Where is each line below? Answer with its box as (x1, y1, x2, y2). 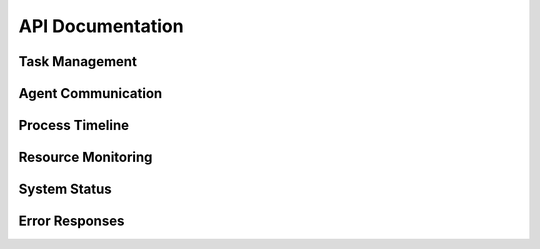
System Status (18, 181, 112, 198)
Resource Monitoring (18, 149, 153, 166)
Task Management (18, 53, 137, 70)
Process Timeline (18, 117, 130, 134)
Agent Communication (18, 85, 163, 102)
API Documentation (18, 15, 184, 37)
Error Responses (18, 213, 125, 230)
